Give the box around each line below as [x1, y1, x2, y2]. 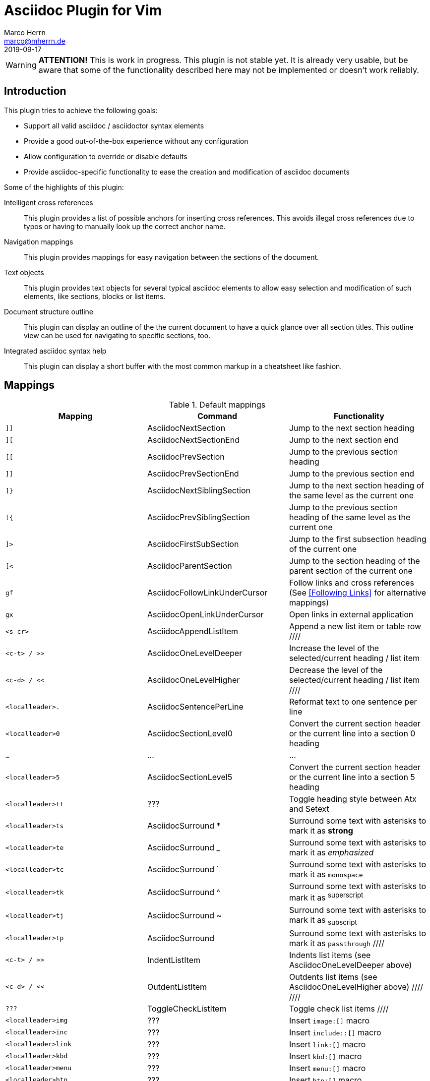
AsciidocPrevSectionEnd [147, 469, 239, 479]
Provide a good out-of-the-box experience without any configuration [24, 136, 248, 145]
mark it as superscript [289, 891, 364, 903]
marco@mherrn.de [4, 36, 65, 45]
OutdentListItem [147, 981, 207, 992]
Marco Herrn [4, 28, 46, 37]
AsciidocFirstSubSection [147, 539, 239, 549]
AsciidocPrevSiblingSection [147, 512, 250, 523]
